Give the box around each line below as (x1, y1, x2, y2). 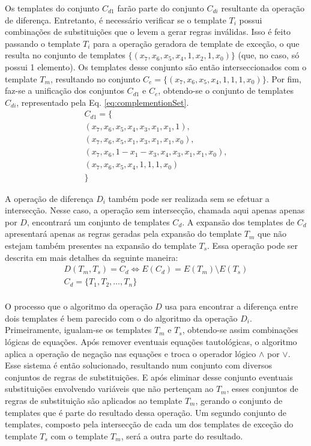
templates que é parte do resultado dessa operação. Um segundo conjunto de (5, 406, 287, 418)
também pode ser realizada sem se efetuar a (108, 192, 270, 204)
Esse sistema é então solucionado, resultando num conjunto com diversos (5, 359, 272, 371)
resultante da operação (221, 2, 305, 14)
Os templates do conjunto (5, 2, 100, 14)
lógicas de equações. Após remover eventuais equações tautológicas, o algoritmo (5, 335, 297, 347)
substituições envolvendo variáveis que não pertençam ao (5, 382, 214, 395)
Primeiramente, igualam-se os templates (5, 323, 152, 336)
